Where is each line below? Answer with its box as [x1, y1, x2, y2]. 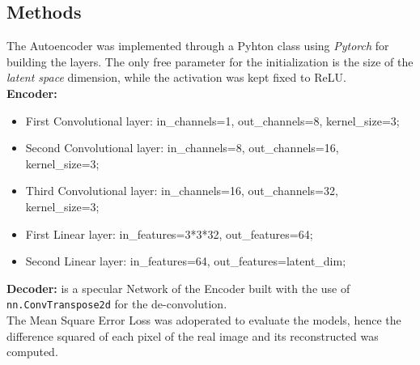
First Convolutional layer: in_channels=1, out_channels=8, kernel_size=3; [25, 112, 400, 129]
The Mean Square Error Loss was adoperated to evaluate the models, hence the [6, 311, 401, 328]
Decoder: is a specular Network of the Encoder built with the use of [6, 279, 350, 296]
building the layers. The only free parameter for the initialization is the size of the [6, 53, 414, 70]
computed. [6, 343, 58, 360]
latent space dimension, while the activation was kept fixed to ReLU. [6, 69, 346, 86]
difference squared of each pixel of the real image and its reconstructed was [6, 327, 379, 344]
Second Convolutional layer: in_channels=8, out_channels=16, [25, 139, 339, 156]
